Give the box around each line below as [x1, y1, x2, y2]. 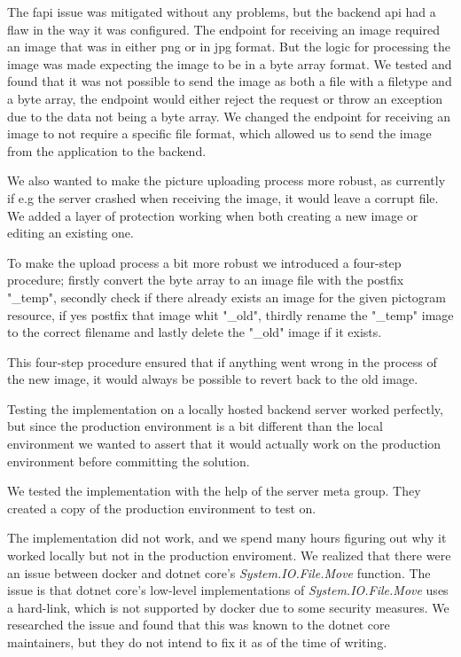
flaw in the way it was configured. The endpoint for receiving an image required [7, 20, 440, 38]
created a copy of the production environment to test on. [7, 498, 316, 517]
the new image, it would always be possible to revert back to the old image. [7, 370, 418, 388]
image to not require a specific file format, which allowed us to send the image [7, 124, 432, 143]
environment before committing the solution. [7, 451, 250, 470]
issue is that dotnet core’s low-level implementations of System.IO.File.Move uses [7, 581, 449, 599]
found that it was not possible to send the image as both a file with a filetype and [7, 72, 452, 90]
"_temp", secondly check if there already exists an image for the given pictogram [7, 287, 446, 306]
